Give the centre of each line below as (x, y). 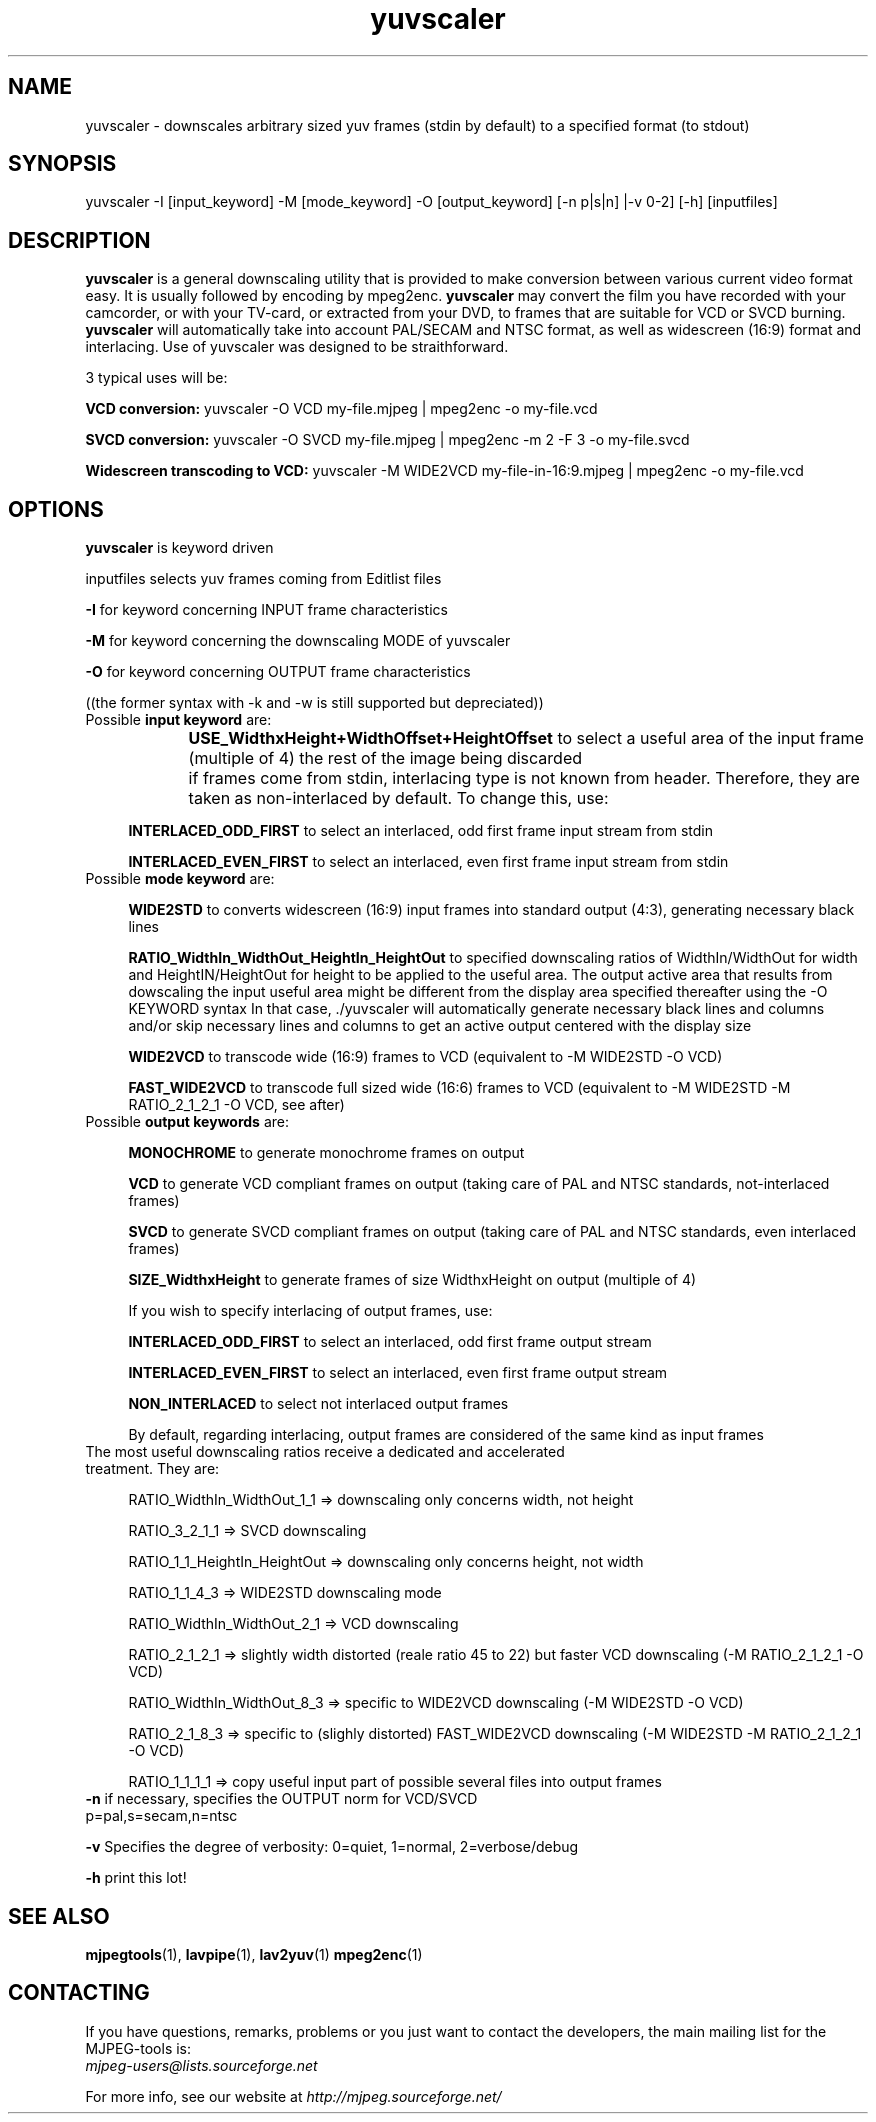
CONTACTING (79, 1993)
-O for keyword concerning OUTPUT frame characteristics (278, 672)
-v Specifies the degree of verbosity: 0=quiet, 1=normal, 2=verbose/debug (332, 1847)
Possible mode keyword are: (180, 879)
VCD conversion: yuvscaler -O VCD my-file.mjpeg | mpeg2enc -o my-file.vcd (341, 409)
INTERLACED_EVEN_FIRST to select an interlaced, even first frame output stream (398, 1373)
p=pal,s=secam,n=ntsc (161, 1816)
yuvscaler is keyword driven (179, 548)
